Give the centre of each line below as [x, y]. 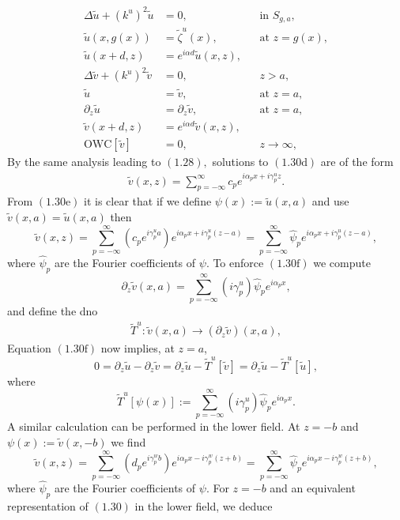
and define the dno [53, 310]
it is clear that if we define [148, 201]
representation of [48, 505]
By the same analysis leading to [84, 162]
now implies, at [138, 348]
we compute [342, 262]
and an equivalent [313, 487]
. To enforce [235, 262]
